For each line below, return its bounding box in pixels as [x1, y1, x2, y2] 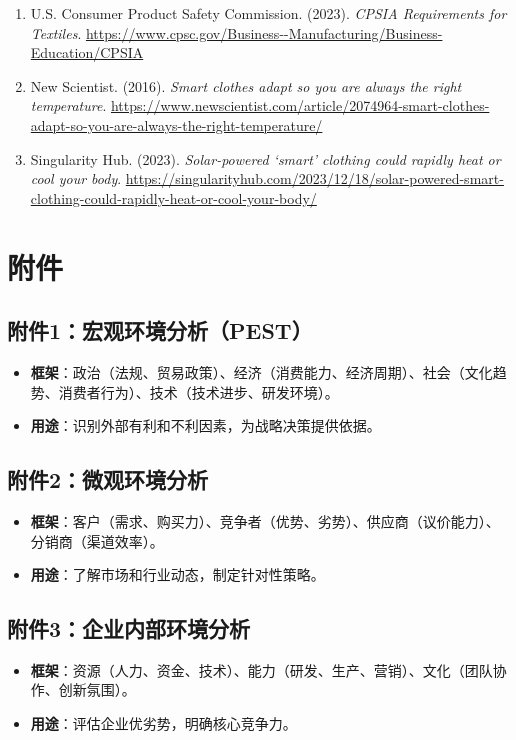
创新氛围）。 [58, 679, 136, 700]
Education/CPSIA [30, 42, 144, 63]
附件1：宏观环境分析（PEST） [7, 315, 313, 346]
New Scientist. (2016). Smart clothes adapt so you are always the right [30, 75, 462, 96]
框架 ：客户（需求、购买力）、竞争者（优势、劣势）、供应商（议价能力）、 [30, 510, 500, 531]
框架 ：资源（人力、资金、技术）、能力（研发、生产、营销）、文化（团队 [30, 659, 493, 680]
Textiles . [30, 22, 82, 43]
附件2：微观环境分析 [7, 464, 209, 495]
